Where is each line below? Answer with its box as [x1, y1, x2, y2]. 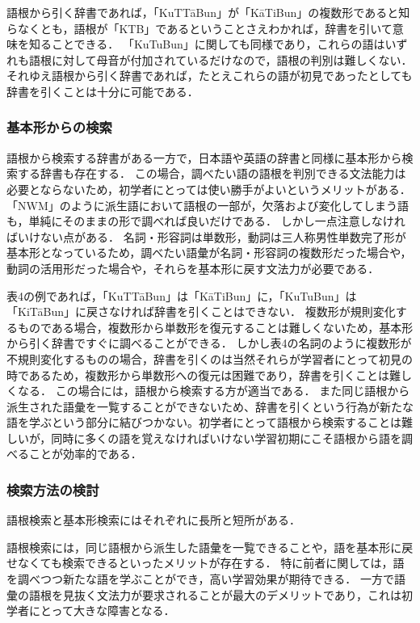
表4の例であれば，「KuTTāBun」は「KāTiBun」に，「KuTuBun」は [6, 287, 357, 304]
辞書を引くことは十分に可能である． [6, 82, 199, 99]
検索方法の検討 [6, 479, 99, 499]
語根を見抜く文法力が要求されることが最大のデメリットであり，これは [28, 586, 401, 603]
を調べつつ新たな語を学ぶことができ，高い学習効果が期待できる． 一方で [6, 570, 394, 587]
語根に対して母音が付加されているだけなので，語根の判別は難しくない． [28, 51, 413, 68]
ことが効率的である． [28, 445, 142, 462]
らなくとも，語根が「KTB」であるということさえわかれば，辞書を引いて [6, 19, 393, 36]
